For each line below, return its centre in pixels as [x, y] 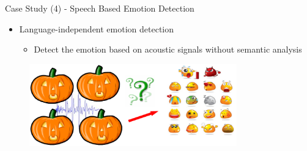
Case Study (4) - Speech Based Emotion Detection [100, 8]
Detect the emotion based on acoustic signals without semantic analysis [168, 49]
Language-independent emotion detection [97, 28]
